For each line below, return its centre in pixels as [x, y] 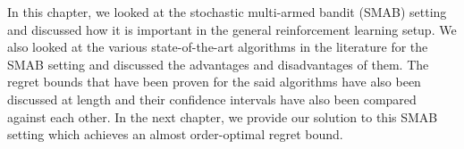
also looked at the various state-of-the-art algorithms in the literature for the [218, 47]
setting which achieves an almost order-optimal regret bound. [175, 134]
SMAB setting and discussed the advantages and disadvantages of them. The [218, 64]
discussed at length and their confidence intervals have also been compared [212, 99]
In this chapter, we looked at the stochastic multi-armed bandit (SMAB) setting [227, 12]
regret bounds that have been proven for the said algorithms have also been [214, 82]
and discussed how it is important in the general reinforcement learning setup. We [232, 29]
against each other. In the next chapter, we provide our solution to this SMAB [223, 116]
